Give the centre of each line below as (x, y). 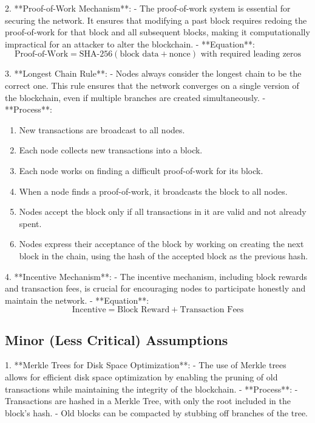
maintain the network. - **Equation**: (77, 300)
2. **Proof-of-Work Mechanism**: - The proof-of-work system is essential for (148, 8)
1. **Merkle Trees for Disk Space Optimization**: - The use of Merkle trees (146, 365)
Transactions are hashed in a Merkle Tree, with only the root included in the (148, 401)
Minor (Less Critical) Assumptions (117, 339)
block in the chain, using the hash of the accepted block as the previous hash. (164, 255)
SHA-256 (96, 54)
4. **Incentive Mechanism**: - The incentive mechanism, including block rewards (156, 276)
